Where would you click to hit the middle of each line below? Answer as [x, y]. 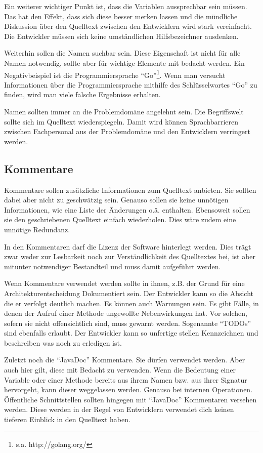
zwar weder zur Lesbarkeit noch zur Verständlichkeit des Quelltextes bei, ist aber [130, 256]
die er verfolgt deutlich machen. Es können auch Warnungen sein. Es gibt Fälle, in [131, 303]
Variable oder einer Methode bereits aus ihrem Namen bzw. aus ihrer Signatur [126, 379]
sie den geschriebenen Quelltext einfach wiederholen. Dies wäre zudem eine [120, 219]
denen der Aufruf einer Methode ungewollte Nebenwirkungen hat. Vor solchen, [126, 313]
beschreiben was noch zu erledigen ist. [63, 342]
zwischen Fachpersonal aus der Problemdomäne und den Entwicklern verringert [127, 131]
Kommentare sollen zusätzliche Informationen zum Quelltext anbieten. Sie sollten [130, 190]
